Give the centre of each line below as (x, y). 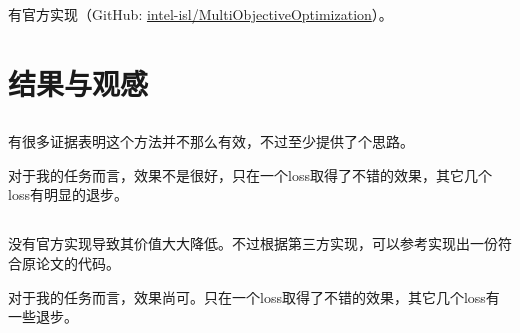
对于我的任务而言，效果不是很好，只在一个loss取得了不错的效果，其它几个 (250, 174)
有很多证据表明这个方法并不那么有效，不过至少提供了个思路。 (211, 141)
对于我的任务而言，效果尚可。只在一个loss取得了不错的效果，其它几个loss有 (254, 296)
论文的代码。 (77, 263)
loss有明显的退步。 (68, 194)
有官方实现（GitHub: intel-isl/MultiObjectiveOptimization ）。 (200, 13)
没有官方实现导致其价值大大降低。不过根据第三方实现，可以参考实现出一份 (253, 243)
